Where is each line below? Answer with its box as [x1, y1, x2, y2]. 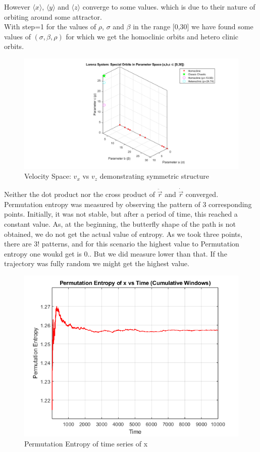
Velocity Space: [24, 171, 71, 181]
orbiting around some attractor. [4, 11, 102, 22]
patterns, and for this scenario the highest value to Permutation [41, 238, 239, 249]
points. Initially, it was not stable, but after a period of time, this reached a [4, 209, 238, 219]
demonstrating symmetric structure [99, 171, 210, 181]
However [4, 2, 30, 12]
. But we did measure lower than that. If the [89, 248, 227, 259]
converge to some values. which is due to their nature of [82, 2, 255, 12]
